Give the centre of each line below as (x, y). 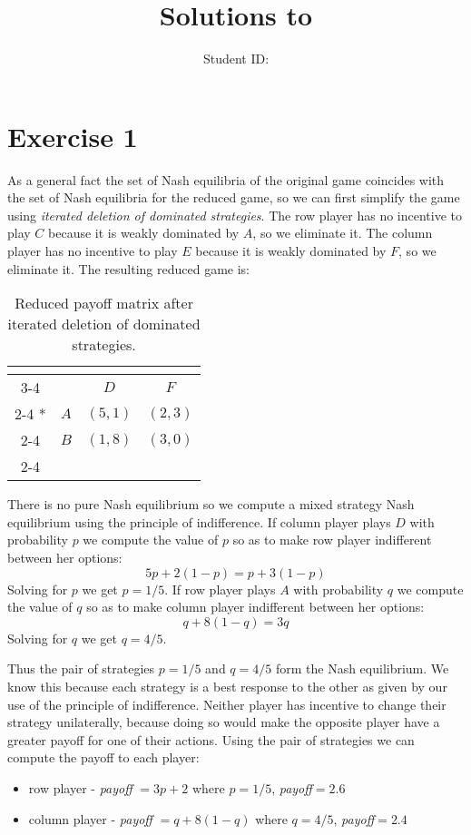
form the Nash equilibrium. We (362, 668)
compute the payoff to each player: (103, 757)
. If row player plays (220, 589)
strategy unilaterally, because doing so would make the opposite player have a (224, 722)
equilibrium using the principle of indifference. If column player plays (199, 521)
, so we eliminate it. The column (343, 233)
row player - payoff (80, 787)
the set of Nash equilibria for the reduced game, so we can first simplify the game (234, 197)
